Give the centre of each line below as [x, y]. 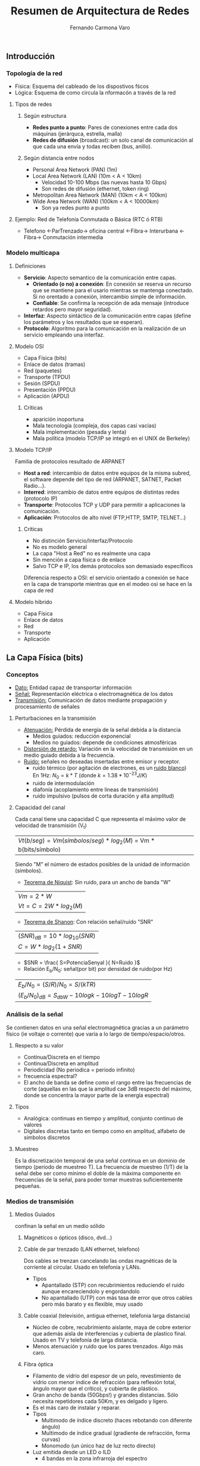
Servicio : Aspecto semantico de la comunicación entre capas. [100, 277]
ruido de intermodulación [63, 783]
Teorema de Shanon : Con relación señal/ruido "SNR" [88, 921]
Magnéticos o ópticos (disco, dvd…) [68, 1237]
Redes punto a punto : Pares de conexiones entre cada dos [105, 127]
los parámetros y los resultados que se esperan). [84, 322]
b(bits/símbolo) [39, 849]
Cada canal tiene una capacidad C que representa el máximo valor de [100, 819]
